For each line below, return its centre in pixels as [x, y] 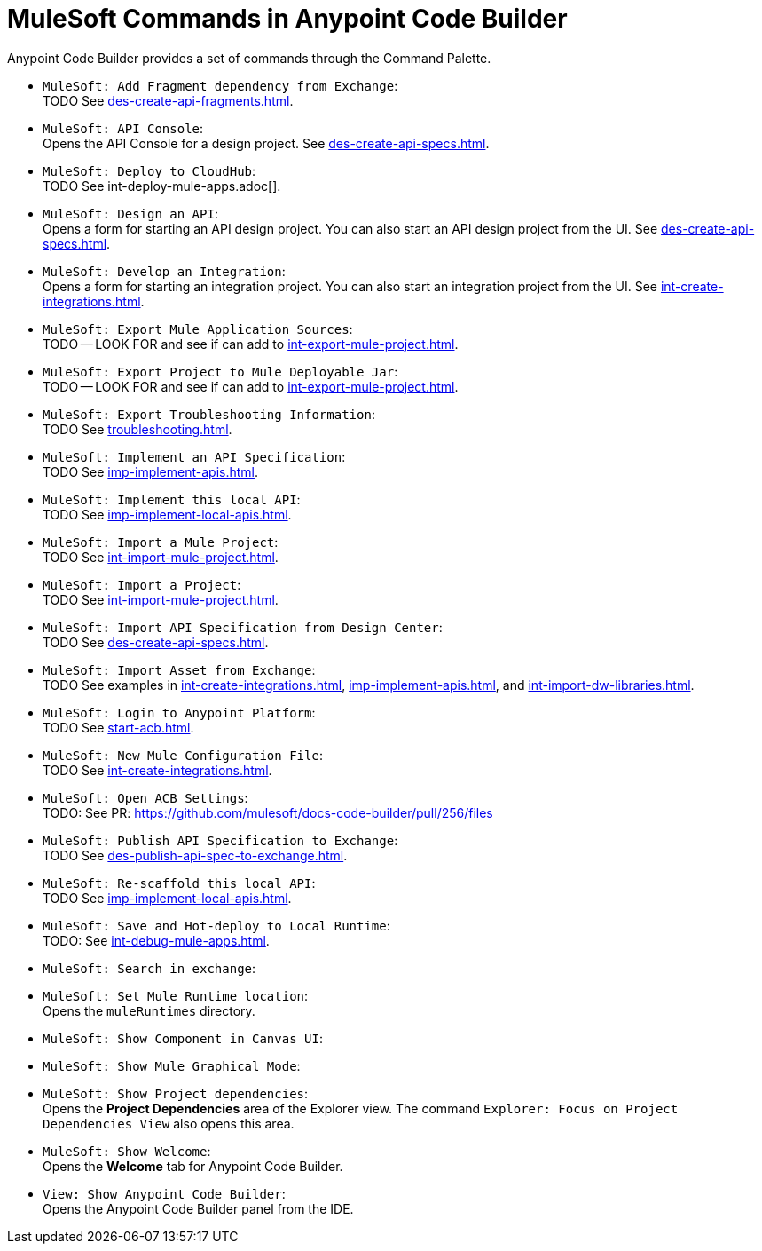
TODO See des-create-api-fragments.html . [168, 100]
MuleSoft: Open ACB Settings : [145, 797]
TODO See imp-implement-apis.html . [151, 471]
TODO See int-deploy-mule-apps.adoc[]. [162, 186]
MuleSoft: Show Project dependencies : [176, 1093]
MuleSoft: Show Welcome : [127, 1151]
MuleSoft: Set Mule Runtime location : [176, 995]
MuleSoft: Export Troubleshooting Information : [209, 414]
